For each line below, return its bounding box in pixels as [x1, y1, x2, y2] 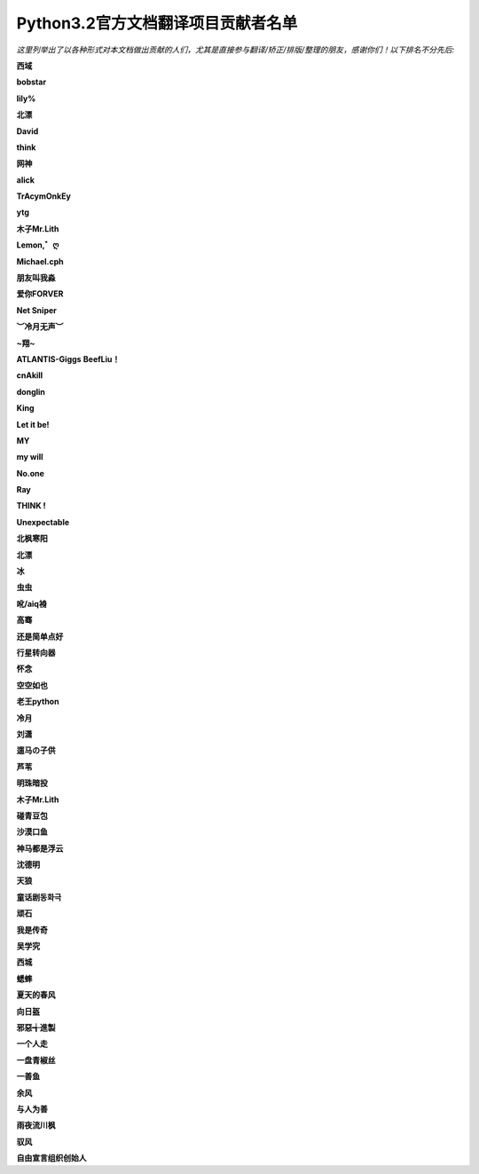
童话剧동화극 [16, 892, 62, 902]
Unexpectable [16, 516, 70, 527]
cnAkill [16, 370, 43, 381]
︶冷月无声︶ [16, 321, 64, 332]
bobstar [16, 76, 47, 88]
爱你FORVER [16, 288, 64, 299]
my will [16, 452, 43, 462]
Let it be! [16, 419, 50, 429]
